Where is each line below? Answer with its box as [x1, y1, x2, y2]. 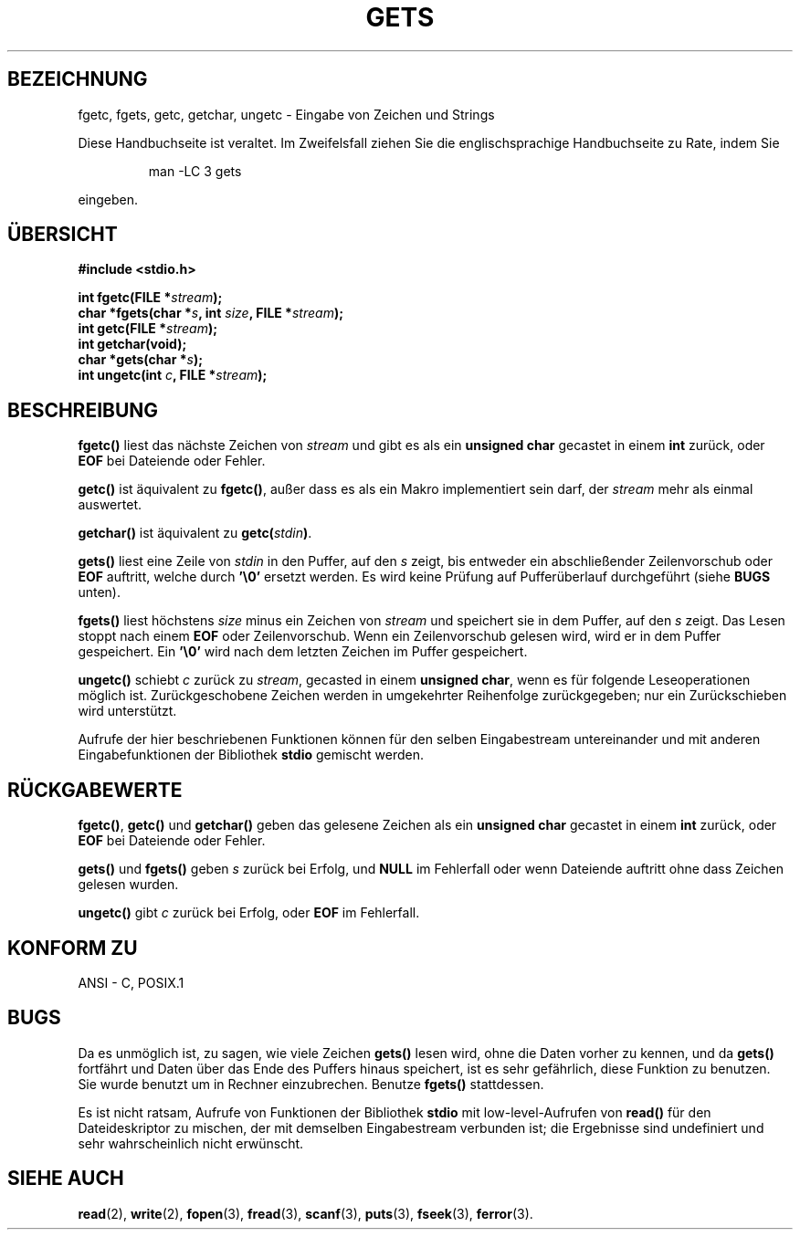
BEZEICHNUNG [7, 68, 148, 91]
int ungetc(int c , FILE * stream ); [78, 367, 268, 383]
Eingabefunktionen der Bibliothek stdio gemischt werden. [78, 747, 424, 763]
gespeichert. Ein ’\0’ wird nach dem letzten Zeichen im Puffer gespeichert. [78, 644, 528, 660]
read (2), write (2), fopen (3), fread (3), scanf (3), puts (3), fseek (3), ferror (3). [78, 1205, 533, 1221]
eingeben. [78, 191, 139, 207]
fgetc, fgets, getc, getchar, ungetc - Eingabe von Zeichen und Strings [78, 106, 495, 122]
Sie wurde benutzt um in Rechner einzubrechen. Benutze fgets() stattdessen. [78, 1075, 544, 1092]
